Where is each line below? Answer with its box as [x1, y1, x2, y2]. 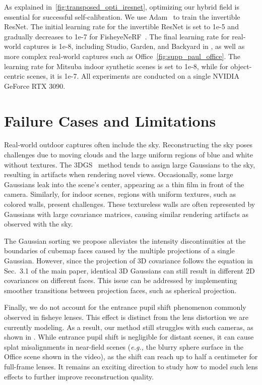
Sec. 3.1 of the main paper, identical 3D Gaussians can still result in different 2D [4, 265, 255, 276]
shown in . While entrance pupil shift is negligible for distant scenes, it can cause [4, 332, 254, 342]
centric [4, 71, 25, 81]
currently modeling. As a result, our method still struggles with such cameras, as [4, 321, 253, 332]
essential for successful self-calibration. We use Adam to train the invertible [4, 11, 240, 22]
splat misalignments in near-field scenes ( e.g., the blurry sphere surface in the [4, 341, 243, 352]
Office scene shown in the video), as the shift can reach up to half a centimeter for [4, 351, 258, 362]
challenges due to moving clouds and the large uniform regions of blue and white [4, 149, 253, 160]
